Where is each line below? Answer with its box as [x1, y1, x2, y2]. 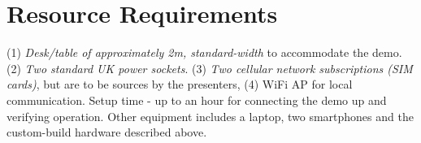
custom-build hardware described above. [7, 123, 207, 141]
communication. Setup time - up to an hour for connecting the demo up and [7, 91, 387, 108]
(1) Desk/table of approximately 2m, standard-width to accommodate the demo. [7, 44, 402, 61]
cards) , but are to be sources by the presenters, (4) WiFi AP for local [7, 76, 353, 93]
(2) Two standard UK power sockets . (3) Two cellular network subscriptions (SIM [7, 59, 413, 76]
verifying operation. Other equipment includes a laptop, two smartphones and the [7, 107, 414, 124]
